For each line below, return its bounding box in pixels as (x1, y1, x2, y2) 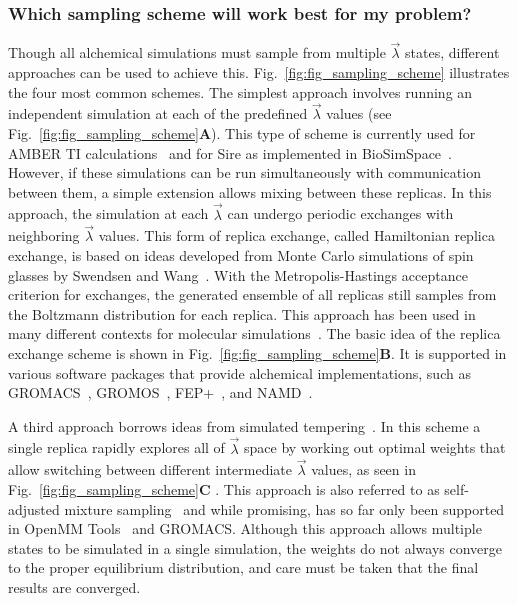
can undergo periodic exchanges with (227, 203, 454, 224)
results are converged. (8, 576, 141, 597)
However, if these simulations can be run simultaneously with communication (8, 162, 481, 183)
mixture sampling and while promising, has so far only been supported (64, 498, 505, 519)
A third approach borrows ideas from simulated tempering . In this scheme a (8, 415, 481, 436)
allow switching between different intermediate (8, 459, 293, 480)
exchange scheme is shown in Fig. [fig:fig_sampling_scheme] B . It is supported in (8, 343, 507, 363)
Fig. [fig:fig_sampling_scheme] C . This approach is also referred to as (8, 479, 440, 499)
